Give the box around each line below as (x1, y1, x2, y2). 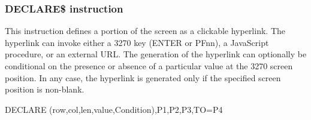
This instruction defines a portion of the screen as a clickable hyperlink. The (5, 24, 285, 37)
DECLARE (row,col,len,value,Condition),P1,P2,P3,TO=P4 (5, 103, 223, 115)
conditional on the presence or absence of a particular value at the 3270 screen (5, 60, 293, 72)
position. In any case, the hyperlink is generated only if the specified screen (5, 71, 281, 84)
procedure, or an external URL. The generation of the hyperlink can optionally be (5, 48, 307, 60)
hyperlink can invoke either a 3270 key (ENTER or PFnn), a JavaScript (5, 36, 269, 48)
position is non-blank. (5, 83, 84, 96)
